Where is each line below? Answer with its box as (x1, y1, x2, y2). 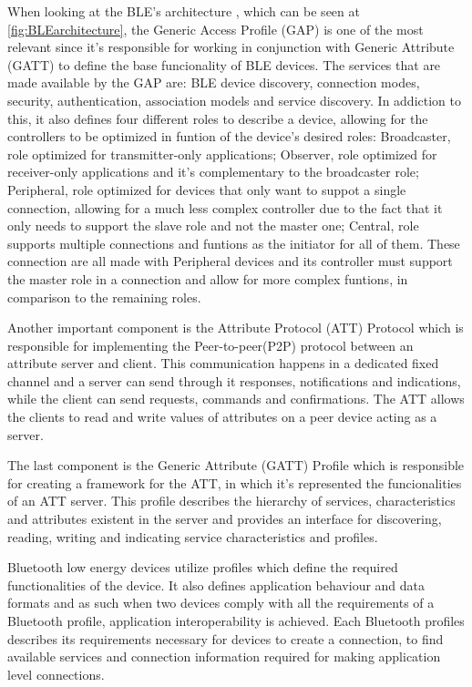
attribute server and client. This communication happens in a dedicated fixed (7, 354, 439, 373)
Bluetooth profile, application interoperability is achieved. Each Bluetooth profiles (7, 611, 465, 630)
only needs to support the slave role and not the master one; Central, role (7, 216, 419, 235)
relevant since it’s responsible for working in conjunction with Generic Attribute (7, 37, 455, 56)
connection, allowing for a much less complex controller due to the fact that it (7, 198, 443, 217)
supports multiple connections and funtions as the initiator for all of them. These (7, 233, 460, 252)
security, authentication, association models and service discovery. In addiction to (7, 90, 461, 109)
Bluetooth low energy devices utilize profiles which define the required (7, 558, 398, 577)
